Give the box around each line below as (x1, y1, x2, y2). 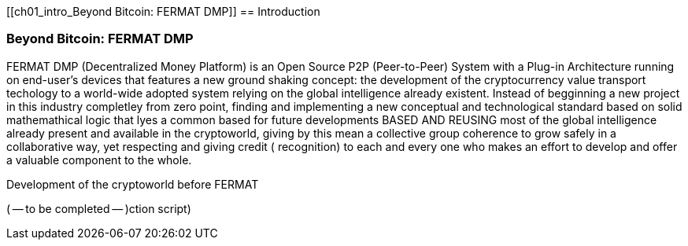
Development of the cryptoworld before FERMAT (6, 177, 259, 191)
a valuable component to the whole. (6, 152, 192, 167)
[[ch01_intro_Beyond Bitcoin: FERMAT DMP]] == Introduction (6, 5, 320, 18)
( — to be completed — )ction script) (6, 201, 191, 215)
